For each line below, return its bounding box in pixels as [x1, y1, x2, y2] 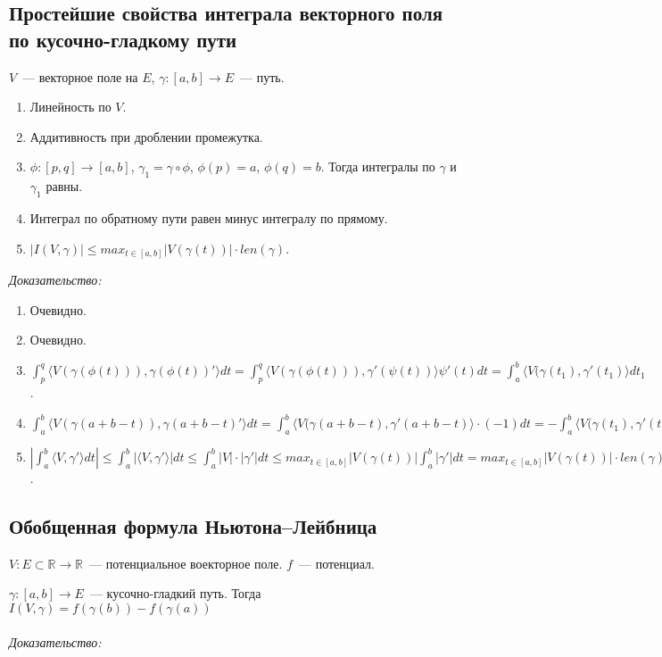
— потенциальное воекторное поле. [89, 553, 283, 572]
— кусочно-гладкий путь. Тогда [89, 584, 261, 603]
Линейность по [29, 97, 112, 116]
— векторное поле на [22, 67, 138, 86]
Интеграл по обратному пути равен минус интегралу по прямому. [29, 208, 388, 227]
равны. [46, 177, 83, 195]
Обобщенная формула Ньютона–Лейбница [9, 512, 377, 540]
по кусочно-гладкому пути [9, 25, 237, 53]
